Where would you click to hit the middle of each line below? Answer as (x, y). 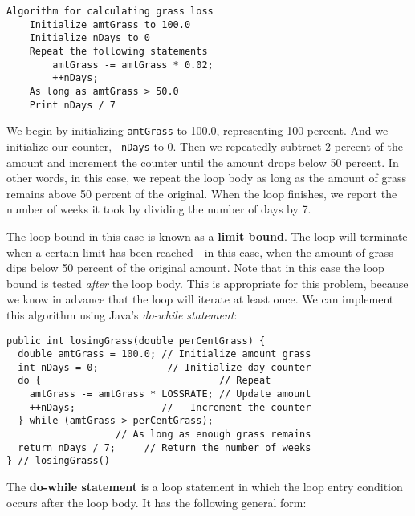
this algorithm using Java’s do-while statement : (122, 314)
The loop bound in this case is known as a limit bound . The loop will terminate (207, 236)
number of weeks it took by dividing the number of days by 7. (159, 209)
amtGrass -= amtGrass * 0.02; (133, 65)
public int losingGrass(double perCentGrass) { (136, 341)
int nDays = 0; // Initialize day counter (165, 367)
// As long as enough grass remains (214, 435)
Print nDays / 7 (73, 105)
